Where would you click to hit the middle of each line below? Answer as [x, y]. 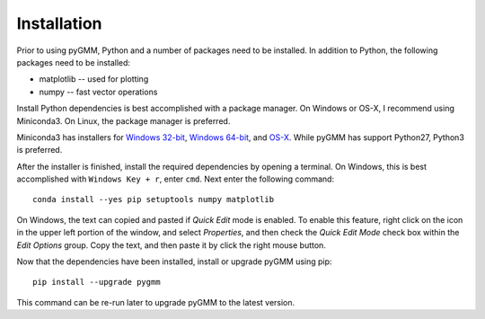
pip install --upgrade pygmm [97, 282]
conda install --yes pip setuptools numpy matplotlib [153, 199]
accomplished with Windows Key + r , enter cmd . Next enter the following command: [176, 179]
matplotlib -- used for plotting [94, 79]
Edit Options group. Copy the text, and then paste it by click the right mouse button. [172, 245]
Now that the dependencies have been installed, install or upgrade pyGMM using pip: [174, 261]
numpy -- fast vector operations [98, 92]
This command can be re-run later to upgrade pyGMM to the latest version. [156, 302]
